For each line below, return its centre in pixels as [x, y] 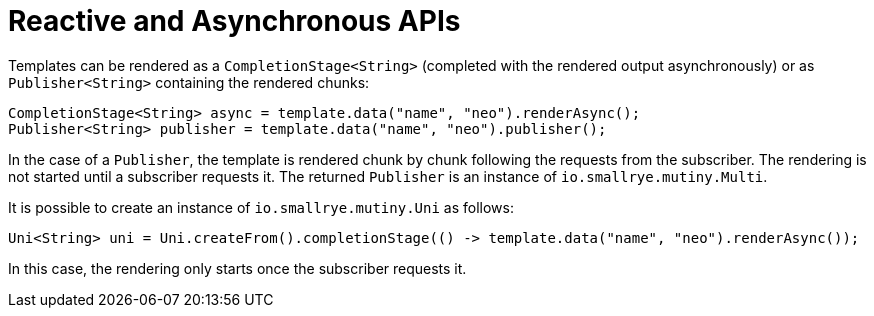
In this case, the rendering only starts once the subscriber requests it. [237, 268]
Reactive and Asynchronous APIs [234, 21]
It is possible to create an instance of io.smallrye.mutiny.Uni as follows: [261, 207]
